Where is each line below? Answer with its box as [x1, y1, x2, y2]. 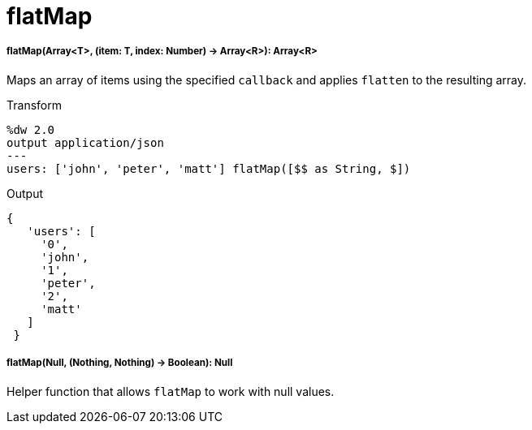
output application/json [6, 135, 164, 149]
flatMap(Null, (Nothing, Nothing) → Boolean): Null [6, 357, 233, 369]
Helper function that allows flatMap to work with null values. [6, 384, 335, 398]
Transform [6, 97, 62, 112]
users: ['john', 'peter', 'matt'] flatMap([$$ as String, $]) [6, 161, 411, 175]
